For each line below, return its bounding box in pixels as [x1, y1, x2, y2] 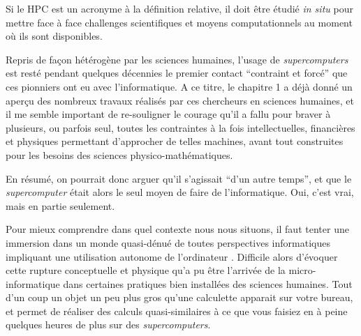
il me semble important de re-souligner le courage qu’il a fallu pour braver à [6, 107, 331, 121]
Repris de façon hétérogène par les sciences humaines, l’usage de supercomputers [6, 52, 348, 66]
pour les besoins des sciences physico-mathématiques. [6, 147, 233, 162]
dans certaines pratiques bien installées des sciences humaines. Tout [63, 276, 353, 291]
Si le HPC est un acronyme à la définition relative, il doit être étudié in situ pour [6, 1, 353, 15]
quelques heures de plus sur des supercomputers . [6, 317, 211, 332]
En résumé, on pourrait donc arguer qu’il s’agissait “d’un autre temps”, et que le [6, 171, 352, 185]
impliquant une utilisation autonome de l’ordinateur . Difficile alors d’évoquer [6, 249, 338, 264]
